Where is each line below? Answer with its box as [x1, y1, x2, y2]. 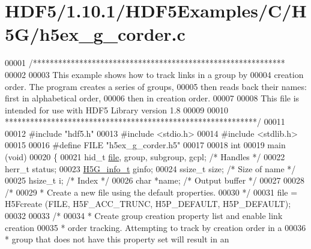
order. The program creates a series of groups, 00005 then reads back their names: [5, 80, 307, 92]
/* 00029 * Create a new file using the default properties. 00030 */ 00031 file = [5, 185, 298, 198]
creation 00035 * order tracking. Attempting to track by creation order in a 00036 [5, 221, 306, 233]
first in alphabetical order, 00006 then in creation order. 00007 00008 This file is [5, 92, 300, 104]
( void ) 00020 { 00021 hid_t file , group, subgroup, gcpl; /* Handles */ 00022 [5, 151, 285, 163]
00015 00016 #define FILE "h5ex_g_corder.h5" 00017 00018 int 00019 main [5, 139, 286, 151]
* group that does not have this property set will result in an [5, 233, 229, 245]
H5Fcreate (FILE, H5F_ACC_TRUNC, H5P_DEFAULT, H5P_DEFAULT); [5, 197, 291, 210]
